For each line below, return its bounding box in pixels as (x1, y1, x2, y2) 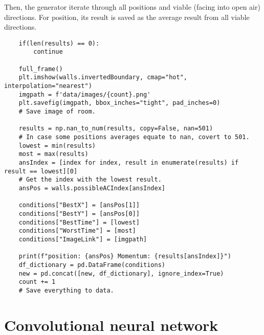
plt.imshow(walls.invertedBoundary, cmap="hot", (18, 74, 187, 81)
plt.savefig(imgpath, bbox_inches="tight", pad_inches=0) (18, 99, 221, 107)
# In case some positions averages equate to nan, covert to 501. (18, 133, 250, 141)
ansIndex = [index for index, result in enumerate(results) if (18, 159, 239, 166)
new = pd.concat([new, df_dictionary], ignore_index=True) (18, 270, 224, 277)
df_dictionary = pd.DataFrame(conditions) (18, 261, 165, 269)
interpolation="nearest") (4, 82, 92, 90)
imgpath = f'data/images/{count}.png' (18, 91, 151, 98)
